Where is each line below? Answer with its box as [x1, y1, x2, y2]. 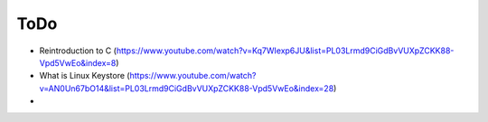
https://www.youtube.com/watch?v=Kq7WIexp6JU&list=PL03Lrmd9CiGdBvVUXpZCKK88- [116, 45, 455, 56]
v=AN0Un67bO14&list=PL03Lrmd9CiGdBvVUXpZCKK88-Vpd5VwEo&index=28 [39, 82, 334, 94]
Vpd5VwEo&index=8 [39, 57, 117, 68]
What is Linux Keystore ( [39, 70, 130, 81]
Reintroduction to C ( [39, 45, 117, 56]
